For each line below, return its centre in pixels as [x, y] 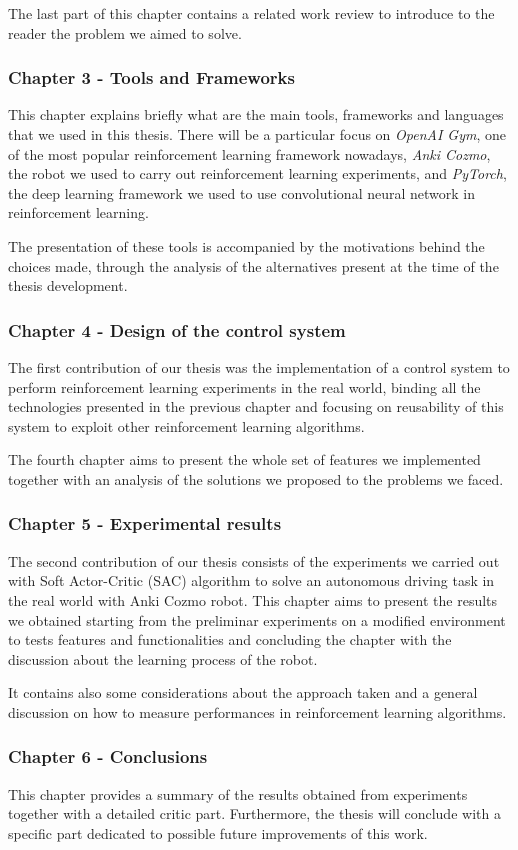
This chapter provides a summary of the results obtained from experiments [238, 793]
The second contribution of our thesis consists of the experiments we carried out [254, 560]
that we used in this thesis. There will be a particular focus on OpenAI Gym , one [257, 134]
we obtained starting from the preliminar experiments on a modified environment [257, 619]
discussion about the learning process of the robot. [163, 658]
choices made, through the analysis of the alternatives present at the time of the [253, 265]
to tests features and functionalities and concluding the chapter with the [230, 639]
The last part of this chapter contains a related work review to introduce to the [251, 13]
